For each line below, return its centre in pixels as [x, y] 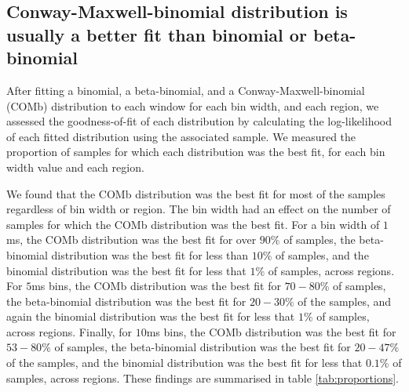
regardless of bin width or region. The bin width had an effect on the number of [199, 209]
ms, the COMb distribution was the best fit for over [131, 240]
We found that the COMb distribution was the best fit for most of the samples [196, 193]
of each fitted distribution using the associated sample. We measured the [181, 136]
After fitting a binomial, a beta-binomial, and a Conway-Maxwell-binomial [186, 90]
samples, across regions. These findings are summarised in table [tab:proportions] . [203, 377]
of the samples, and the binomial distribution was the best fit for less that [184, 363]
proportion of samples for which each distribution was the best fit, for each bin [196, 152]
